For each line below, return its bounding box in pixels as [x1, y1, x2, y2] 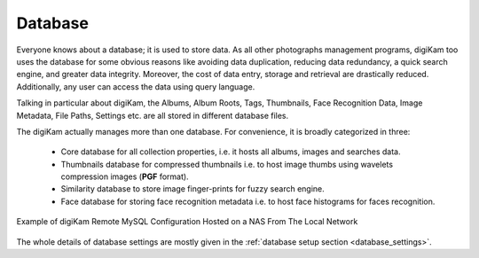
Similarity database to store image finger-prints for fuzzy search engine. [60, 184, 326, 194]
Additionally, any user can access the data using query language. [16, 81, 255, 92]
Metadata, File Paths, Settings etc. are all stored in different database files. [16, 110, 289, 121]
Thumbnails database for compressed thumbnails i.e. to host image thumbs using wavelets [60, 159, 394, 169]
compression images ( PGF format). [60, 171, 190, 182]
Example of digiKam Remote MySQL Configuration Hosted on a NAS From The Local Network [16, 216, 358, 227]
